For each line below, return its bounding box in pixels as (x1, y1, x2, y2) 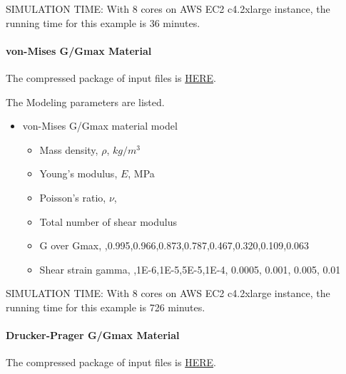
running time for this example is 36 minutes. (6, 15, 200, 30)
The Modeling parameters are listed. (6, 94, 165, 109)
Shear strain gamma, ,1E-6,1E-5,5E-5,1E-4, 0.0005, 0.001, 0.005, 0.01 (39, 261, 341, 276)
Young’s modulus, (39, 166, 118, 181)
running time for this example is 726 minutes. (6, 299, 205, 314)
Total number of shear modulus (39, 214, 177, 229)
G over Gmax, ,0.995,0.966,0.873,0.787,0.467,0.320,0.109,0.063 (39, 238, 310, 253)
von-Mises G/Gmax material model (22, 118, 178, 133)
